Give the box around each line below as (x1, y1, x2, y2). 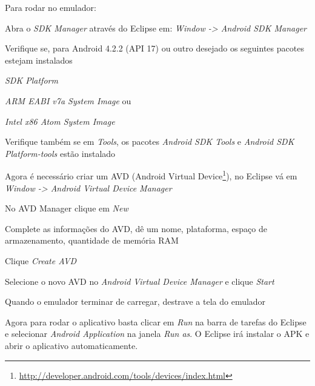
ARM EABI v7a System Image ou (5, 94, 131, 107)
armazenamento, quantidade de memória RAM (5, 234, 179, 247)
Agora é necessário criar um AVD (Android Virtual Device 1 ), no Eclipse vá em (5, 168, 297, 182)
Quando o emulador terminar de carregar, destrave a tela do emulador (5, 295, 266, 308)
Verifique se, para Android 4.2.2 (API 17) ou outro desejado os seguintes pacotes (5, 42, 304, 55)
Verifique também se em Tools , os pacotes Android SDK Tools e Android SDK (5, 135, 294, 148)
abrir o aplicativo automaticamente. (5, 339, 138, 351)
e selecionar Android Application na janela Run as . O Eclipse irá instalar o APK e (5, 327, 310, 340)
